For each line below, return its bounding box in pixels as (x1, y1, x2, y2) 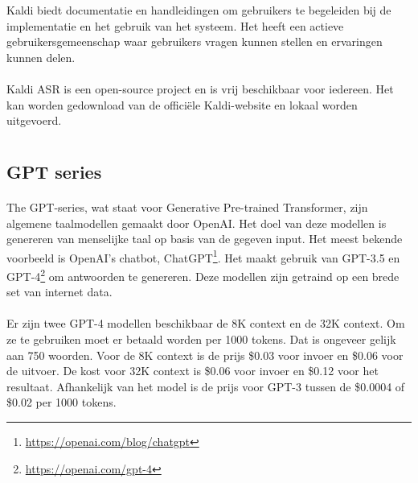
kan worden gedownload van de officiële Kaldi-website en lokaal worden (6, 96, 358, 113)
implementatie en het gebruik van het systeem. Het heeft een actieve (6, 17, 344, 34)
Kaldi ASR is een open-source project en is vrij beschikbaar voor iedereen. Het (6, 80, 394, 97)
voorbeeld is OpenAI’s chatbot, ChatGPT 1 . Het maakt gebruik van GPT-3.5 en (6, 246, 400, 266)
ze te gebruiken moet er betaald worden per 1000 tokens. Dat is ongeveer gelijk (6, 330, 396, 347)
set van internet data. (6, 283, 113, 300)
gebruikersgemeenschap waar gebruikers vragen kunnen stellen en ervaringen (6, 33, 383, 50)
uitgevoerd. (6, 112, 62, 129)
